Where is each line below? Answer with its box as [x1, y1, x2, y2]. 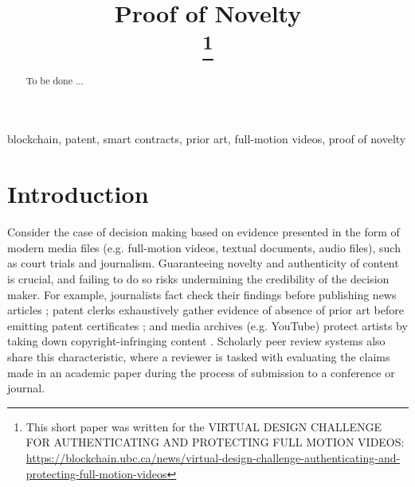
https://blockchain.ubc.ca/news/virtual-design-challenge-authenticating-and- [25, 449, 401, 466]
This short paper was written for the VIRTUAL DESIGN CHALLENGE [25, 418, 382, 434]
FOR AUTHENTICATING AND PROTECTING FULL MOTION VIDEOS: [25, 434, 405, 450]
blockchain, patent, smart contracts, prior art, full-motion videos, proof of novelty [7, 131, 406, 147]
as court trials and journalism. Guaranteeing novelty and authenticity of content [7, 255, 399, 271]
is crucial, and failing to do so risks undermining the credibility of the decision [7, 270, 390, 286]
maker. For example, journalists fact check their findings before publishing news [7, 286, 397, 302]
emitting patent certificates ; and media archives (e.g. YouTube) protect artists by [7, 317, 408, 333]
